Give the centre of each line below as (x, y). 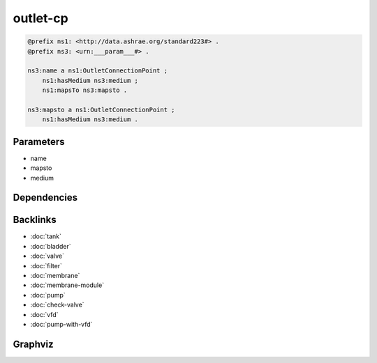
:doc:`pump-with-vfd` (61, 324)
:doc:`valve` (47, 256)
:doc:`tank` (46, 236)
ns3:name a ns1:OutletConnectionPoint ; (97, 71)
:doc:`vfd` (44, 314)
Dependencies (45, 198)
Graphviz (33, 344)
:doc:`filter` (46, 265)
